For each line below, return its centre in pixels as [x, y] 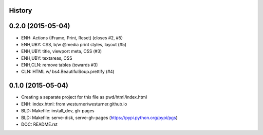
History [21, 10]
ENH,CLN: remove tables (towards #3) [60, 65]
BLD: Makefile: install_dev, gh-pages [58, 111]
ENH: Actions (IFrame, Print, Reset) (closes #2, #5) [72, 38]
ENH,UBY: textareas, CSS [47, 58]
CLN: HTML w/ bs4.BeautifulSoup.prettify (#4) [68, 72]
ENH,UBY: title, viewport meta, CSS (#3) [62, 51]
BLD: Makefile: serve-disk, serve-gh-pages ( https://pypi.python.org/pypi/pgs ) [99, 118]
